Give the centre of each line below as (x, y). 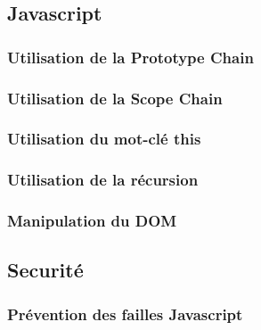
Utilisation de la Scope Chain (115, 98)
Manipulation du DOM (92, 221)
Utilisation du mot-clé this (104, 139)
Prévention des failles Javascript (125, 313)
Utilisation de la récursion (103, 180)
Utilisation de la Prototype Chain (130, 57)
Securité (45, 270)
